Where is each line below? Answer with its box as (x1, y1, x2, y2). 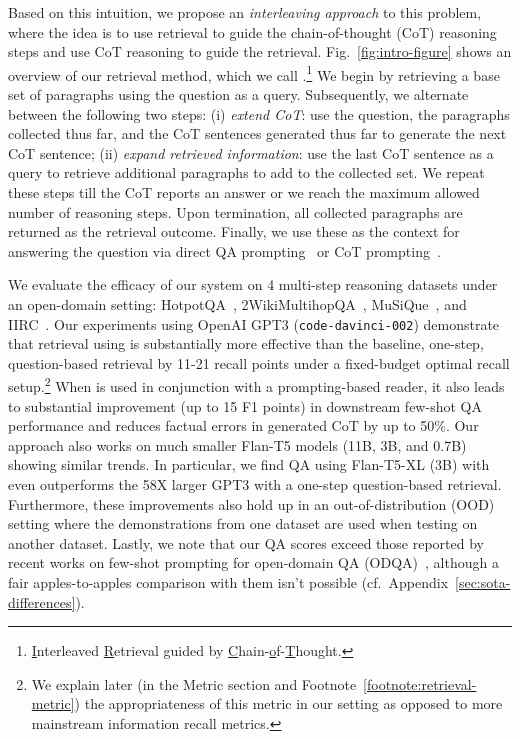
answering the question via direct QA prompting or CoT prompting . (8, 240, 441, 261)
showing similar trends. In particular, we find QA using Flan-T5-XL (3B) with (8, 454, 490, 475)
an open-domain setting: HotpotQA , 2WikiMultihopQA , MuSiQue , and (8, 293, 467, 314)
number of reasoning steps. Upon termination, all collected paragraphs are (8, 201, 463, 222)
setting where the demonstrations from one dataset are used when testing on (8, 513, 478, 534)
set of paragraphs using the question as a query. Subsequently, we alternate (8, 84, 469, 105)
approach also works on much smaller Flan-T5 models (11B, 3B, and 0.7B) (8, 434, 467, 455)
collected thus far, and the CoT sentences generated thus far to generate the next (8, 123, 507, 144)
